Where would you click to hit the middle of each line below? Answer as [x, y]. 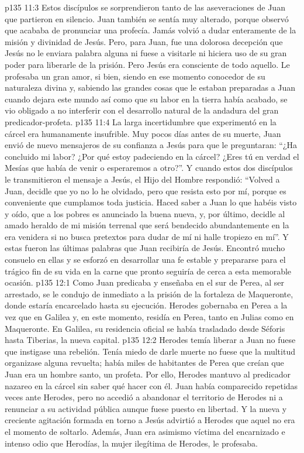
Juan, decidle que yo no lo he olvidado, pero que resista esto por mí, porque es [146, 191]
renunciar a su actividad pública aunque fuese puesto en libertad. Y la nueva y [146, 408]
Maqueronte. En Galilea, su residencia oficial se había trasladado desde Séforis [145, 328]
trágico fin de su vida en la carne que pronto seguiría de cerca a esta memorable [148, 271]
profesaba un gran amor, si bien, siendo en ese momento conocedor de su [135, 76]
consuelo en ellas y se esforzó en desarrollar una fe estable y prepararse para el [145, 260]
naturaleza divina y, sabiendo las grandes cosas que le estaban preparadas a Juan [150, 87]
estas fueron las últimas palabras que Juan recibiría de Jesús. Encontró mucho [145, 248]
